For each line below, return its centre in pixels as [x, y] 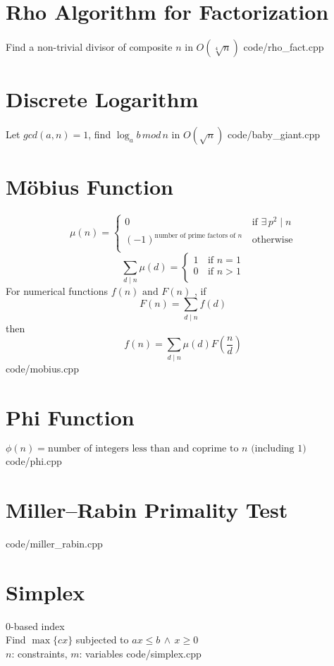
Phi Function [70, 417]
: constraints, [39, 654]
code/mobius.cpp [42, 368]
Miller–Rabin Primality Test [147, 510]
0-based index [35, 625]
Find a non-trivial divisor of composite [89, 47]
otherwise [272, 240]
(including [273, 449]
